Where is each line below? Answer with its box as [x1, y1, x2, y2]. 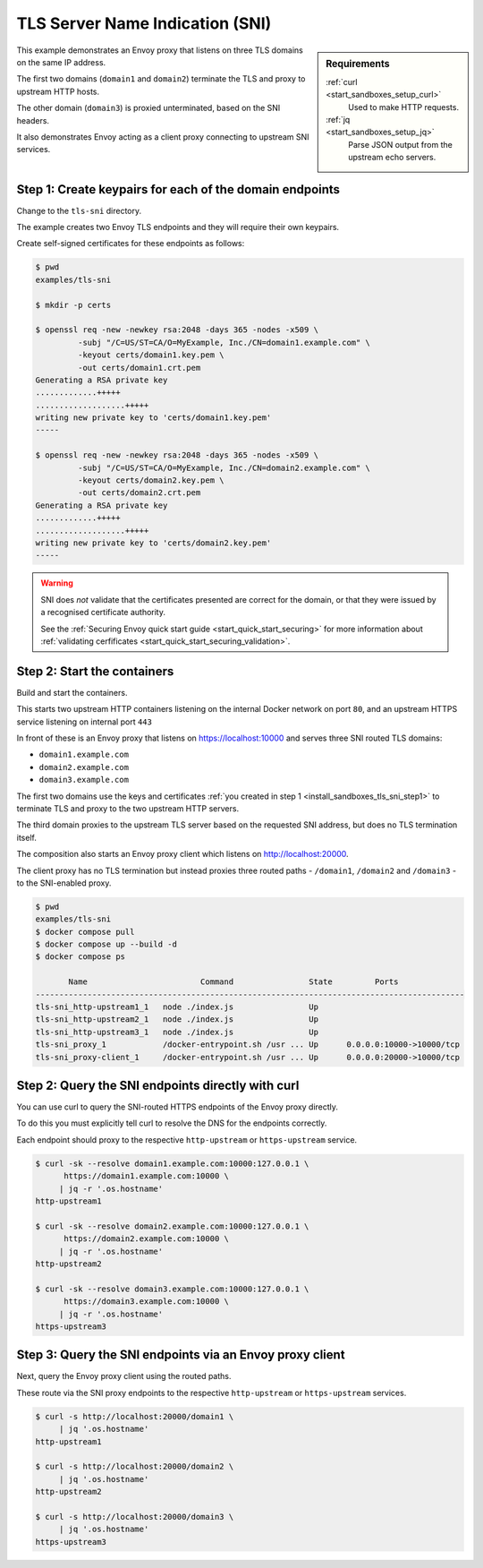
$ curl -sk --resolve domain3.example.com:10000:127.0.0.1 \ [35, 1283, 309, 1294]
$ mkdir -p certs [35, 300, 112, 310]
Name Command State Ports [68, 977, 399, 987]
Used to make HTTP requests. [348, 101, 460, 112]
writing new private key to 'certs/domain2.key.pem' [35, 538, 272, 548]
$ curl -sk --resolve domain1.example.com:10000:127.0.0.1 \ [35, 1158, 309, 1169]
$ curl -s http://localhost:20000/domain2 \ [35, 1461, 234, 1472]
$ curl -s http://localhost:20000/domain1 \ [35, 1411, 234, 1421]
